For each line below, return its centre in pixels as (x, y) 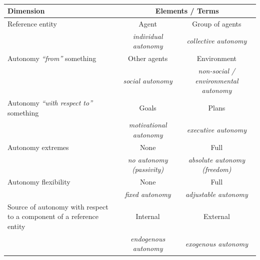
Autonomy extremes (38, 147)
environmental (217, 80)
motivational (148, 125)
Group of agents (217, 23)
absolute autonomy (217, 159)
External (217, 216)
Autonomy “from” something (52, 58)
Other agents (148, 58)
